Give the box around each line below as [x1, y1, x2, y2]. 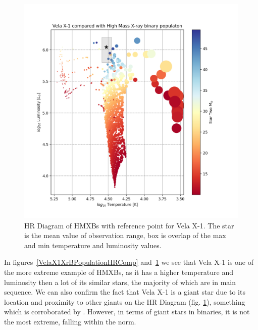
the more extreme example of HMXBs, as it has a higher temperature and [4, 266, 234, 277]
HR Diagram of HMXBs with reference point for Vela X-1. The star [24, 220, 234, 230]
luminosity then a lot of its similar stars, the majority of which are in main [4, 276, 236, 287]
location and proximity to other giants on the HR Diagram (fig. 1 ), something [4, 296, 245, 307]
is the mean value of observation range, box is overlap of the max [24, 230, 226, 241]
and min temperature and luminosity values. [24, 240, 162, 250]
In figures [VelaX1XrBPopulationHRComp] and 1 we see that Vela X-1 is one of [4, 257, 254, 267]
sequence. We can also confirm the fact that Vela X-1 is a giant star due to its [4, 287, 245, 297]
